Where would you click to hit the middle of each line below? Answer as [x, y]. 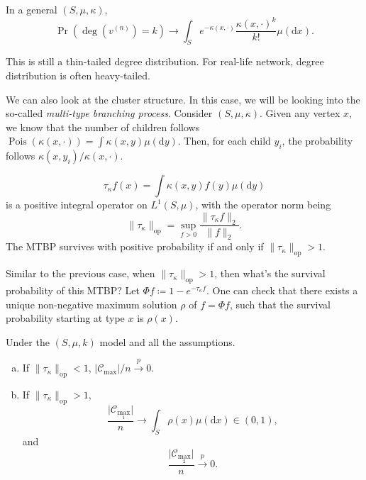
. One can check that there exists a [282, 290]
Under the [28, 341]
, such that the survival [280, 304]
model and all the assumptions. [167, 341]
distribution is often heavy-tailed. [78, 75]
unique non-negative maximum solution [91, 304]
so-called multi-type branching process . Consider [109, 113]
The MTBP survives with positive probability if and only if [135, 246]
